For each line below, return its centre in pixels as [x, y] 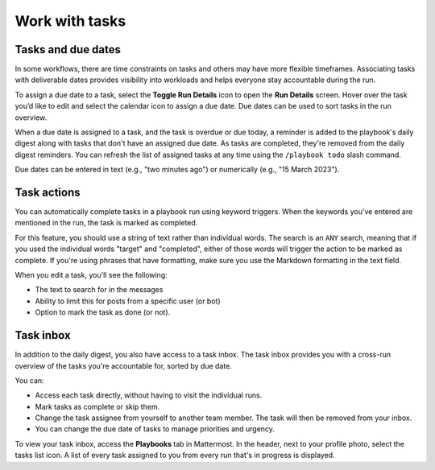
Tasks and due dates [68, 49]
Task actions [48, 192]
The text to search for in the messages [99, 290]
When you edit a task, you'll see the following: [91, 275]
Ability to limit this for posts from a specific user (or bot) [128, 301]
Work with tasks [70, 21]
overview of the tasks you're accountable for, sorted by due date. [124, 365]
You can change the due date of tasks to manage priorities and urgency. [155, 429]
